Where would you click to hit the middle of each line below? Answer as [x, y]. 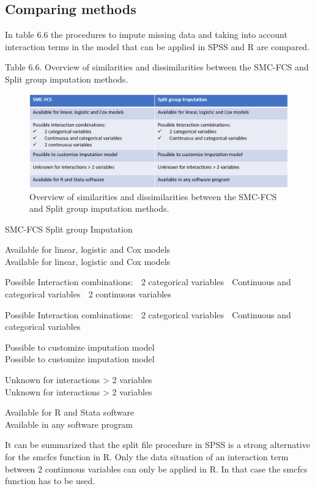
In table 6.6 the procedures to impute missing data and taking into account [146, 35]
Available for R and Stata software [70, 412]
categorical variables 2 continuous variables [88, 294]
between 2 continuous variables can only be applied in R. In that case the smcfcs [156, 468]
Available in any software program [69, 424]
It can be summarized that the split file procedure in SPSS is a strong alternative [157, 445]
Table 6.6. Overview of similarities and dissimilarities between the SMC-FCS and [157, 67]
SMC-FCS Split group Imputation [69, 229]
